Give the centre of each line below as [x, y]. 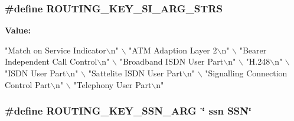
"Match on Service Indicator [55, 50]
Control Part [28, 84]
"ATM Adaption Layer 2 [173, 50]
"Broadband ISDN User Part [171, 61]
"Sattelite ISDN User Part [135, 73]
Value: [18, 30]
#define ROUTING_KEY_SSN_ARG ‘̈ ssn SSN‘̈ [128, 111]
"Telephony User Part [112, 84]
